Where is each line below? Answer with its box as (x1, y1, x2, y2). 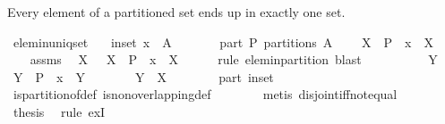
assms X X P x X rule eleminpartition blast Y (30, 50, 438, 69)
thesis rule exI (13, 102, 106, 120)
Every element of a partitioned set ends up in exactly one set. (7, 3, 346, 21)
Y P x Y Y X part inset (13, 67, 274, 86)
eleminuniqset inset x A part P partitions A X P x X (13, 32, 433, 51)
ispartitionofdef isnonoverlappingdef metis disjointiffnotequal (13, 85, 398, 103)
